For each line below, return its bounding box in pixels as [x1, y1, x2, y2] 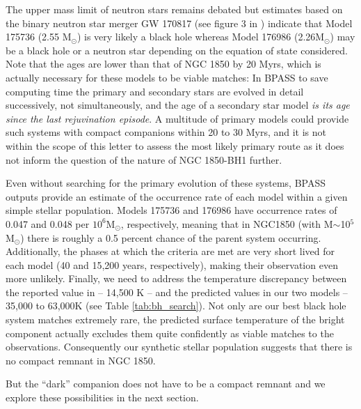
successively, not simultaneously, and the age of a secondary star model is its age [6, 98, 350, 112]
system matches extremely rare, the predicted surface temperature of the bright [6, 312, 345, 327]
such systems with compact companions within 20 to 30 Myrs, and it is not [6, 125, 326, 139]
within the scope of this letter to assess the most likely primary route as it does [6, 138, 344, 153]
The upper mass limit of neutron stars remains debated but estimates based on [6, 2, 343, 16]
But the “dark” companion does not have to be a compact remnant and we [6, 376, 326, 391]
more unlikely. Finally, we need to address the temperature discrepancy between [6, 271, 347, 286]
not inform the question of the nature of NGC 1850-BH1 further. [6, 152, 282, 167]
